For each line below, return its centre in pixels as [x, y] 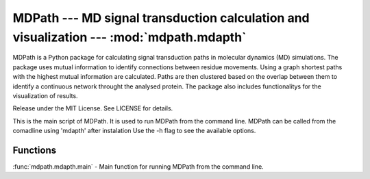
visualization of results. [45, 95]
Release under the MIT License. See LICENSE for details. [93, 108]
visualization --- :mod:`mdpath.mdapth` [129, 37]
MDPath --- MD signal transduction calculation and [161, 18]
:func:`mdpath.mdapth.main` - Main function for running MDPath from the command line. [138, 166]
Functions [35, 150]
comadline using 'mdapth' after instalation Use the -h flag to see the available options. [134, 131]
